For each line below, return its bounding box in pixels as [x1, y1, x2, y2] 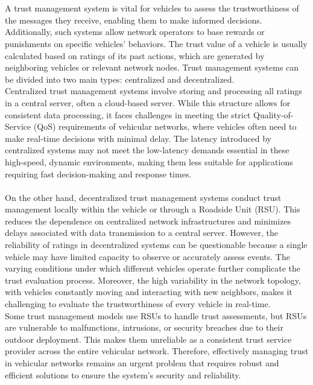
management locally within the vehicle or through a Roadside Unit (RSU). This [5, 203, 300, 215]
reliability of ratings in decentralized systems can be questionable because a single [5, 238, 308, 251]
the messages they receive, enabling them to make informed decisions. [5, 13, 262, 26]
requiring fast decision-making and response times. [5, 167, 192, 180]
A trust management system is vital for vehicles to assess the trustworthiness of [5, 2, 299, 14]
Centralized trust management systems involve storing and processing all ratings [5, 84, 302, 97]
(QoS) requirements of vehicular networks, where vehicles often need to [33, 120, 297, 133]
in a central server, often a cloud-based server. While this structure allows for [5, 96, 291, 109]
